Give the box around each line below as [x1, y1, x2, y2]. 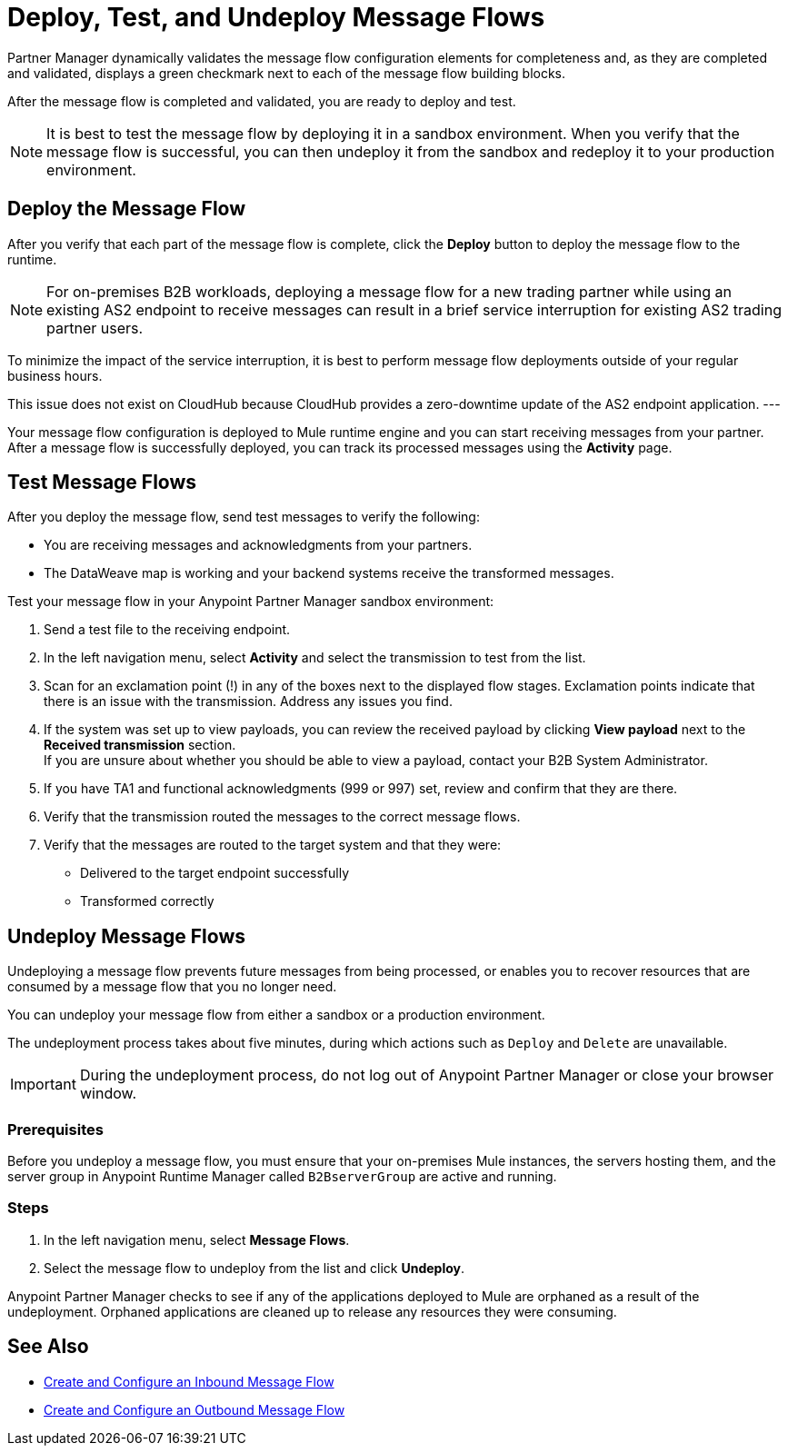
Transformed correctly [80, 893, 214, 910]
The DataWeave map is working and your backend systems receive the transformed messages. [44, 565, 614, 582]
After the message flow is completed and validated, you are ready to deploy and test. [7, 93, 516, 109]
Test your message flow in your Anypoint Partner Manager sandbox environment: [7, 593, 494, 610]
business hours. [7, 367, 103, 383]
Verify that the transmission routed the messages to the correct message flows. [44, 809, 521, 825]
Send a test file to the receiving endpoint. [44, 622, 291, 638]
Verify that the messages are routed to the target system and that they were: [44, 837, 502, 853]
